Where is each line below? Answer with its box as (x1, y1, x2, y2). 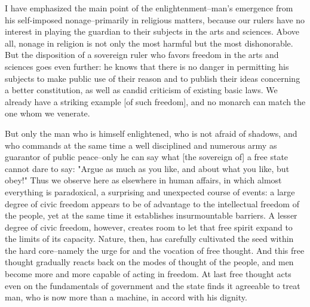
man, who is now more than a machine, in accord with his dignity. (5, 291, 247, 303)
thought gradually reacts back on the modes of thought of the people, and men (5, 256, 294, 268)
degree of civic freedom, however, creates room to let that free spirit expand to (5, 220, 293, 233)
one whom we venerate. (5, 107, 90, 119)
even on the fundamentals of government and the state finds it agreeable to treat (5, 279, 300, 291)
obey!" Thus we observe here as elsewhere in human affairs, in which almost (5, 174, 282, 186)
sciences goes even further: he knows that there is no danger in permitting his (5, 60, 289, 72)
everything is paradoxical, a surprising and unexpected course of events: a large (5, 185, 295, 198)
